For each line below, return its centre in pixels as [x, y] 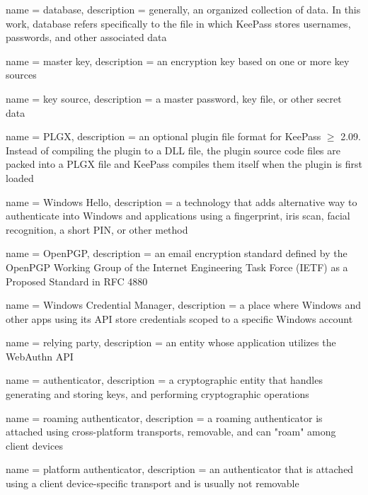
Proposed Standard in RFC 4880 [77, 281]
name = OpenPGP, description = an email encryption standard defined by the [177, 253]
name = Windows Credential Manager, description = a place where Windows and [184, 305]
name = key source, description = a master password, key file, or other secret [174, 98]
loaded [20, 177]
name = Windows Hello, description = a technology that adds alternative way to [182, 201]
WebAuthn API [40, 356]
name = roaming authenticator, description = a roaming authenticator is [164, 417]
